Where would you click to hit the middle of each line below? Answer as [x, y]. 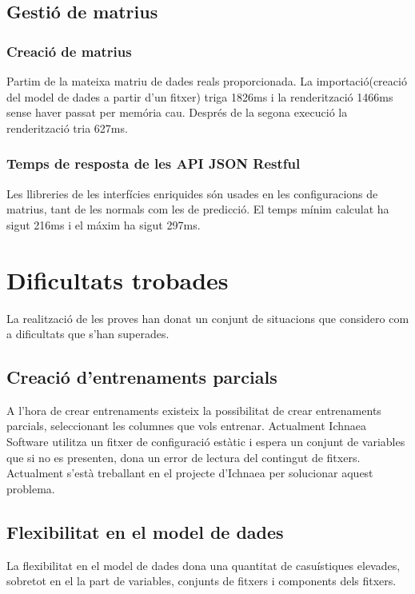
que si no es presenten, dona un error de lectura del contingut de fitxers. [184, 457]
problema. [31, 488]
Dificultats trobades [118, 279]
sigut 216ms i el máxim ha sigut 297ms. [104, 224]
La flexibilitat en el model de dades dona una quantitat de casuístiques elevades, [204, 565]
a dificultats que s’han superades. [88, 334]
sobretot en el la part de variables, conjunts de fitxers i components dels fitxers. [202, 581]
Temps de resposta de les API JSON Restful [154, 163]
